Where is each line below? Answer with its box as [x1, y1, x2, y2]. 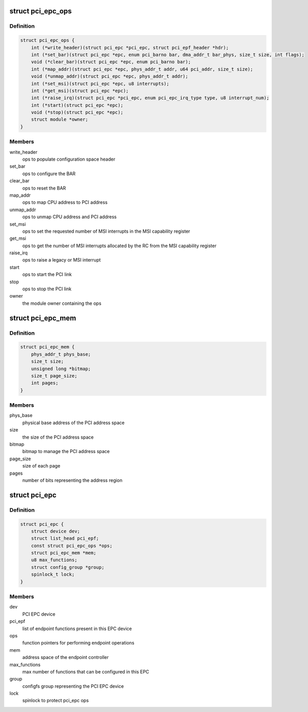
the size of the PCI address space [22, 434, 94, 440]
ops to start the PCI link [22, 271, 72, 277]
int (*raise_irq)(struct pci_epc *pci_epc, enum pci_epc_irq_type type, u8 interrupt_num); [31, 95, 269, 101]
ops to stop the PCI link [22, 286, 72, 292]
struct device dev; [31, 528, 81, 534]
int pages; [31, 380, 59, 386]
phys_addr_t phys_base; [31, 351, 91, 357]
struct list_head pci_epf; [31, 535, 100, 542]
